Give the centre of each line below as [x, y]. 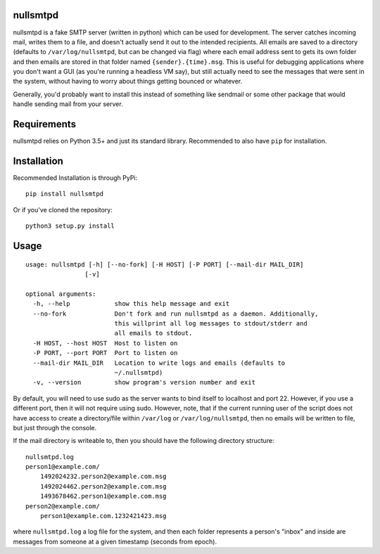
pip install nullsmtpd [65, 194]
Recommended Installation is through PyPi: [75, 178]
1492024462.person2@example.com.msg [103, 486]
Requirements [45, 124]
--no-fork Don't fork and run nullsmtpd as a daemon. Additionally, [176, 314]
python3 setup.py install [70, 226]
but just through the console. [55, 427]
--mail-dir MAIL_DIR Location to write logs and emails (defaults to [159, 363]
